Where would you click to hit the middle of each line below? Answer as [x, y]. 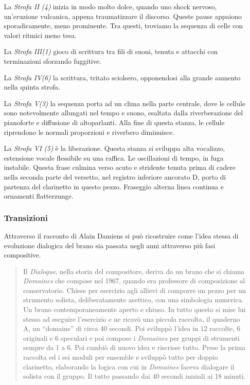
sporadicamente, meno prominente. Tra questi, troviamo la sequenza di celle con [124, 26]
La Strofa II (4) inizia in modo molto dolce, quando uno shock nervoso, [110, 6]
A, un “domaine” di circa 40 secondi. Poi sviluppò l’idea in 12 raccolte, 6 [132, 328]
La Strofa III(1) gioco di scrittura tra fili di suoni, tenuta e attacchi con [111, 51]
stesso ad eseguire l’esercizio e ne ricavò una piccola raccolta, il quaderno [132, 319]
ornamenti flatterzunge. [39, 196]
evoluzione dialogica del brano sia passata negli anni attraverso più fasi [110, 245]
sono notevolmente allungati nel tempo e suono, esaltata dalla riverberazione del [124, 113]
